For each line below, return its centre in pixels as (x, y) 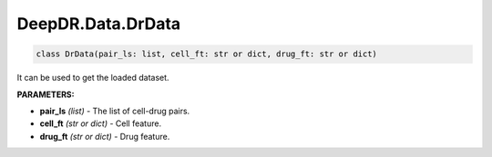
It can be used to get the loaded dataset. (93, 78)
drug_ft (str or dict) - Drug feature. (105, 136)
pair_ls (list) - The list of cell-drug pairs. (115, 111)
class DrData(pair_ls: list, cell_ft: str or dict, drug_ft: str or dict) (207, 54)
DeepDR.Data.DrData (99, 24)
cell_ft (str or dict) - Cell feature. (101, 123)
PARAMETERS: (46, 94)
